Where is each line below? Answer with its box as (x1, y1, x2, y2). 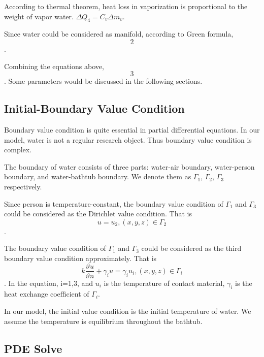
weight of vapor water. (4, 11, 74, 21)
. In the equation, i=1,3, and (4, 277, 93, 288)
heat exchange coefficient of (4, 288, 89, 299)
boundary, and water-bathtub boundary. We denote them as (4, 171, 191, 182)
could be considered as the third (141, 243, 242, 253)
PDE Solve (4, 340, 62, 356)
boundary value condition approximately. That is (4, 252, 157, 263)
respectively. (4, 181, 42, 191)
